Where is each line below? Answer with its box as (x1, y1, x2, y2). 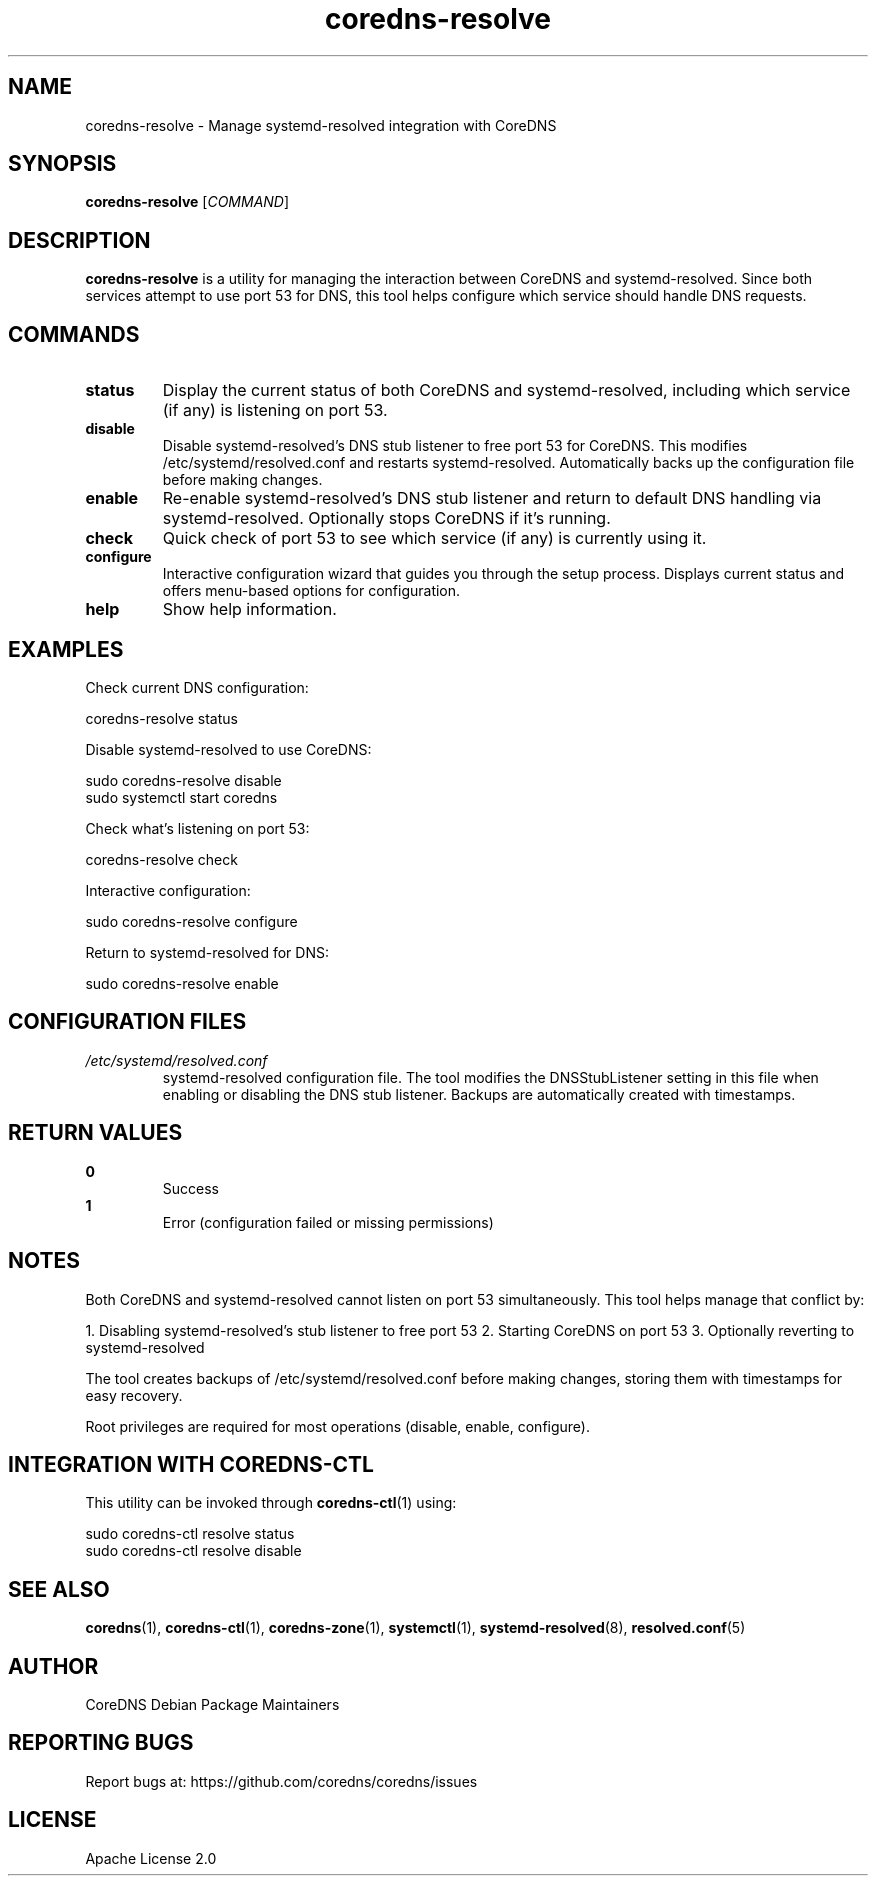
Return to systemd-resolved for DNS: (85, 943, 329, 961)
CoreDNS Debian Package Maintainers (85, 1696, 340, 1714)
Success (162, 1179, 219, 1197)
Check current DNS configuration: (85, 678, 309, 696)
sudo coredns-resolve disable (85, 771, 282, 789)
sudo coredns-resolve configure (85, 912, 298, 930)
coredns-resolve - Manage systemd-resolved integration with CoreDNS (85, 116, 557, 134)
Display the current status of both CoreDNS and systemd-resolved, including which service (162, 380, 851, 401)
